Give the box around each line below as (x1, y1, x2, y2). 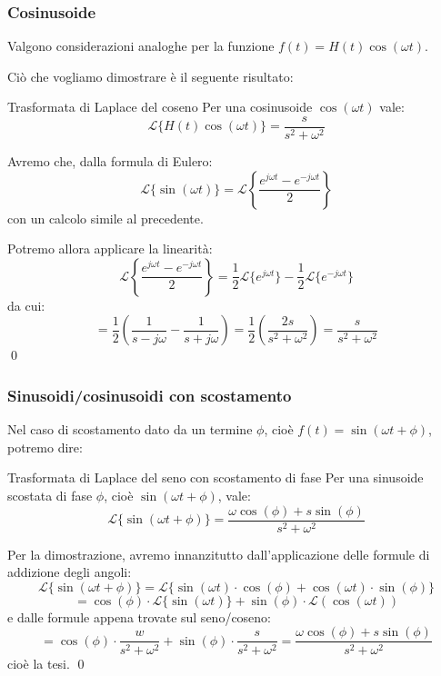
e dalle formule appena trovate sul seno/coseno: (7, 607, 272, 626)
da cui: (7, 295, 45, 314)
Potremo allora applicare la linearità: (7, 239, 213, 258)
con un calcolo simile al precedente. (7, 208, 204, 227)
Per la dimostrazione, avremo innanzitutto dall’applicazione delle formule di (7, 544, 430, 563)
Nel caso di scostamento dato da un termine (7, 420, 253, 439)
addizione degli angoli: (7, 562, 132, 582)
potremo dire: (7, 437, 83, 456)
